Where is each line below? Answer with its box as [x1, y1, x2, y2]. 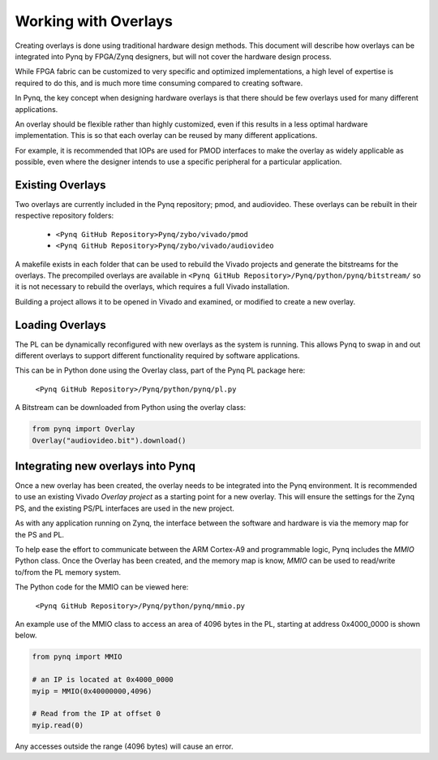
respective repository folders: [15, 211, 114, 221]
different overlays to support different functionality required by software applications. [15, 351, 300, 361]
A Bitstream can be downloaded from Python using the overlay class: [15, 403, 247, 412]
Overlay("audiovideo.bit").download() [32, 435, 187, 445]
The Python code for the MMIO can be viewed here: [15, 582, 189, 592]
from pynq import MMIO [32, 652, 122, 662]
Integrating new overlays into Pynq [15, 459, 196, 473]
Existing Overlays [15, 178, 106, 192]
